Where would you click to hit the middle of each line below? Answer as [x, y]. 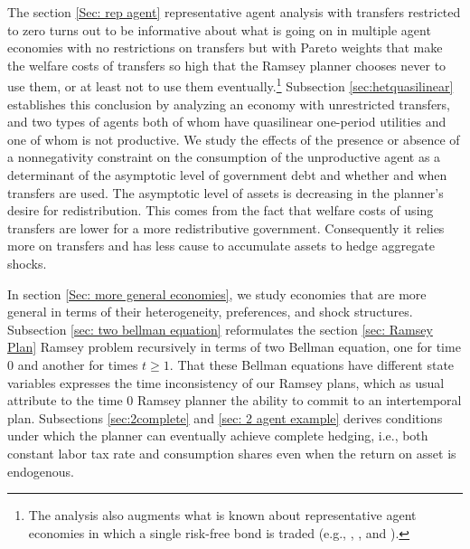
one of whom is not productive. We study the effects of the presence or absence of [234, 139]
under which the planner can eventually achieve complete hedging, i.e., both [218, 435]
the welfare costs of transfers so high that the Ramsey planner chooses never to [227, 65]
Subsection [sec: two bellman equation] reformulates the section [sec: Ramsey [220, 329]
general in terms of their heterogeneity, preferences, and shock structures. [210, 312]
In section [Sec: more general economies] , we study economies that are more [217, 293]
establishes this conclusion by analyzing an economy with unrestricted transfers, [229, 104]
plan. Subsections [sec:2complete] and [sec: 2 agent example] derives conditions [225, 417]
